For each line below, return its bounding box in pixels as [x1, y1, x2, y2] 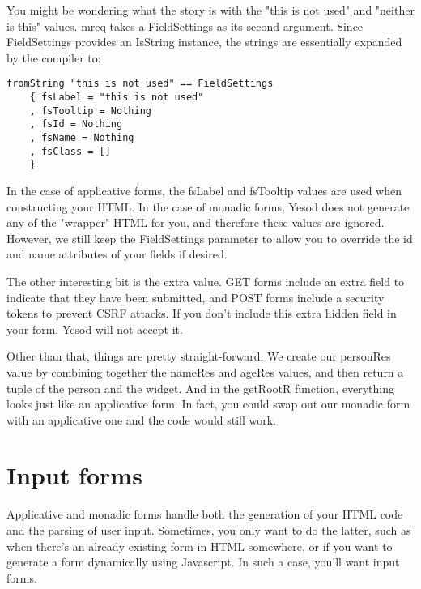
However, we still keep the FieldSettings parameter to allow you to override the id [6, 229, 413, 246]
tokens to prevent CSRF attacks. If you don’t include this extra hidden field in [6, 305, 397, 322]
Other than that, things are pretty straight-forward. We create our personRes [6, 348, 391, 365]
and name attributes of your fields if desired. [6, 245, 228, 262]
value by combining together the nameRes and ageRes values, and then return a [6, 363, 404, 380]
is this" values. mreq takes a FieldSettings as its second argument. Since [6, 17, 364, 34]
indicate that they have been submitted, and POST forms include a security [6, 288, 385, 305]
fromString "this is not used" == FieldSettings [6, 78, 274, 90]
